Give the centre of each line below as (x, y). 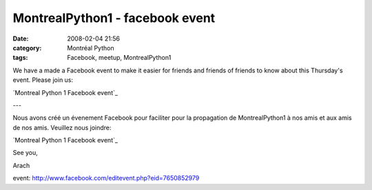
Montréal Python (91, 47)
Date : (21, 39)
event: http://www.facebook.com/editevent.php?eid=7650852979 (106, 178)
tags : (20, 58)
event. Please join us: (43, 80)
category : (27, 47)
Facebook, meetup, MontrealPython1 (119, 58)
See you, (25, 153)
